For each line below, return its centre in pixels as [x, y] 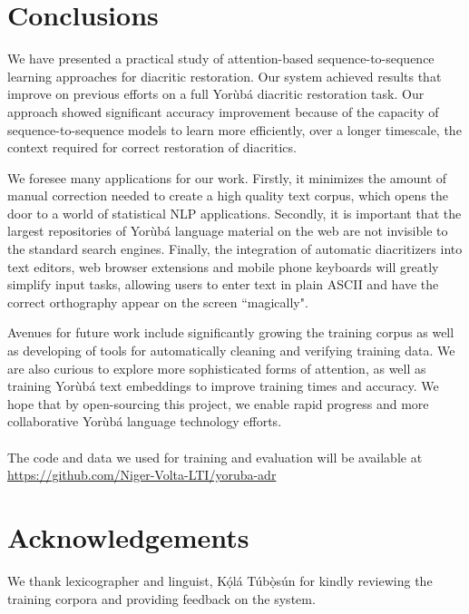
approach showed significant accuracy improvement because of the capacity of [223, 111]
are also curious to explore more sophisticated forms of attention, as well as [217, 368]
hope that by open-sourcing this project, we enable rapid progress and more [218, 403]
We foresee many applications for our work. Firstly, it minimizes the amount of [227, 177]
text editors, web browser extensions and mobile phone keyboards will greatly [223, 266]
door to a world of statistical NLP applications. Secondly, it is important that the [234, 213]
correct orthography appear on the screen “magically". [158, 302]
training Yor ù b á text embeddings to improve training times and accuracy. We [223, 386]
